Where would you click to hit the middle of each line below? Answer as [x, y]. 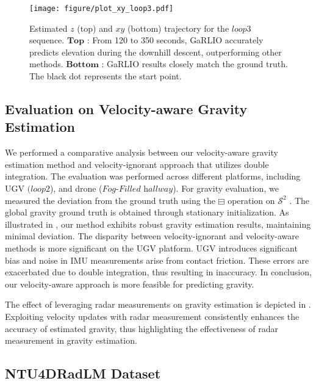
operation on [251, 200]
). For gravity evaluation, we [226, 188]
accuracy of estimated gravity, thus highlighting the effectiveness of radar [142, 328]
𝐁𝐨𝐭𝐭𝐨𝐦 [82, 65]
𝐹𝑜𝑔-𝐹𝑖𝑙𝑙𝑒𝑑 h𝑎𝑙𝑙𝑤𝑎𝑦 [138, 189]
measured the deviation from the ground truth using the [110, 200]
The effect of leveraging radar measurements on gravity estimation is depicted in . [158, 304]
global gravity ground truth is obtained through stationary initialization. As [147, 212]
